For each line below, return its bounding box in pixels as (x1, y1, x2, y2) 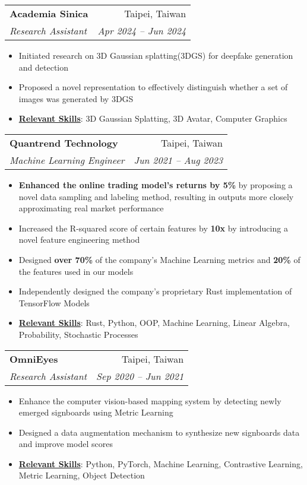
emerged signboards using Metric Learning (18, 406, 173, 419)
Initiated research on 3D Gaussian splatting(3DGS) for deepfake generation (18, 49, 293, 61)
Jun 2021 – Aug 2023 (134, 153, 223, 167)
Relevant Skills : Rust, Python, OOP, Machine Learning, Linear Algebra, (18, 316, 290, 329)
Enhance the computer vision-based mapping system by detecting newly (18, 394, 281, 407)
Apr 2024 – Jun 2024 (97, 24, 186, 37)
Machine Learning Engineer (10, 153, 125, 167)
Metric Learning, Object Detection (18, 469, 145, 481)
